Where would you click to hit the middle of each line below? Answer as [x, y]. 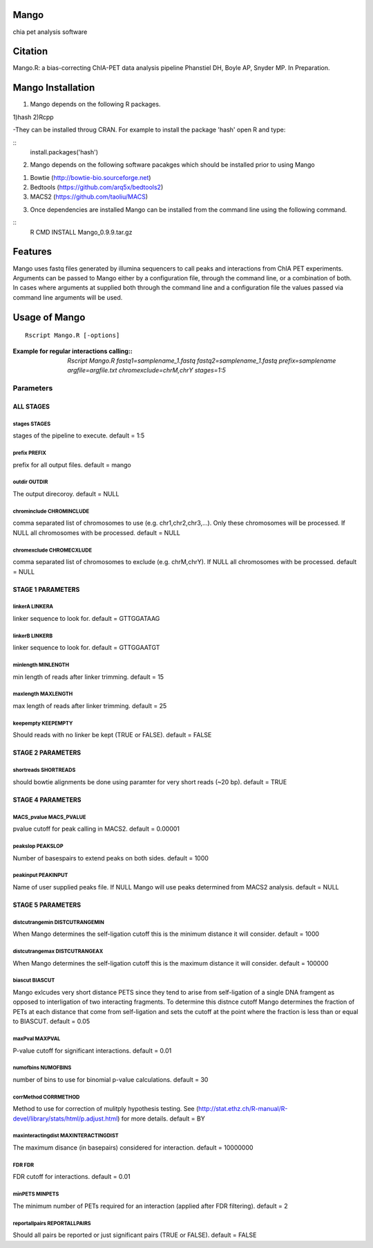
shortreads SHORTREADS [44, 770]
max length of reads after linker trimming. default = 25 [90, 706]
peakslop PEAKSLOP [38, 846]
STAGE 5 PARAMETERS [47, 905]
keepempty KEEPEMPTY [43, 723]
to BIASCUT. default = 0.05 [51, 1022]
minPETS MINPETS [36, 1194]
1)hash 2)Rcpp [34, 117]
